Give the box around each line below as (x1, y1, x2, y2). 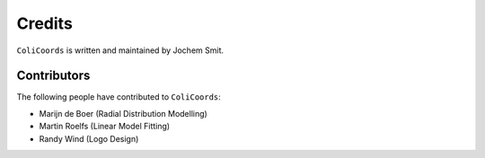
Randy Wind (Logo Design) (39, 133, 139, 144)
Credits (16, 13, 74, 33)
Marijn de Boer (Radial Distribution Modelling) (39, 108, 208, 118)
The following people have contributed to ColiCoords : (16, 92, 222, 102)
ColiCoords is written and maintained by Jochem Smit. (16, 45, 225, 56)
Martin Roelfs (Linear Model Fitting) (39, 121, 171, 132)
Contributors (16, 68, 91, 83)
